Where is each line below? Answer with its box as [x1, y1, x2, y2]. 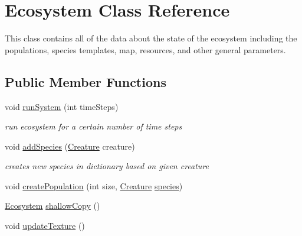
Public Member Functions [5, 72, 166, 90]
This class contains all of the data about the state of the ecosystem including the [5, 32, 297, 44]
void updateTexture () [5, 219, 85, 232]
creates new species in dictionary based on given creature [5, 160, 209, 172]
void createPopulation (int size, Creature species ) [5, 179, 183, 192]
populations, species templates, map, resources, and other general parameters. [5, 43, 286, 56]
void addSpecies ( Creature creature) [5, 140, 135, 152]
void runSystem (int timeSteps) [5, 100, 119, 112]
